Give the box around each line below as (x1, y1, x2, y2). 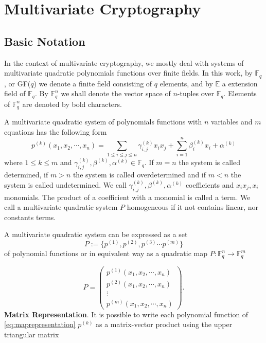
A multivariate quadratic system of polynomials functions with (4, 116, 202, 127)
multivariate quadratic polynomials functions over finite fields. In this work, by (4, 67, 253, 78)
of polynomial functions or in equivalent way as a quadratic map (4, 248, 207, 259)
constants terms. (4, 211, 56, 222)
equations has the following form (4, 126, 107, 137)
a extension (222, 78, 258, 88)
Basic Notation (4, 33, 85, 49)
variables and (210, 116, 253, 127)
